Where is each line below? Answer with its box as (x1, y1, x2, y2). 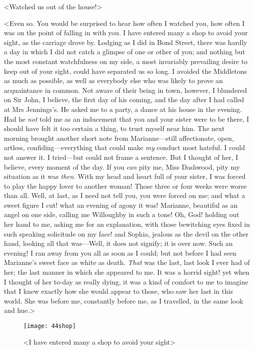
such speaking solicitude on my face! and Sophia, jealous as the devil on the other (4, 228, 249, 239)
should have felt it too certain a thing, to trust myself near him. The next (4, 123, 225, 133)
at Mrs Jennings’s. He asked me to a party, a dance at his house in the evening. (4, 104, 242, 114)
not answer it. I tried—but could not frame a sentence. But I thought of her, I (4, 152, 238, 162)
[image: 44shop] (23, 323, 76, 329)
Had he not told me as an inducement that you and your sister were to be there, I (4, 113, 249, 124)
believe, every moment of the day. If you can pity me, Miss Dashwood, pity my (4, 161, 240, 172)
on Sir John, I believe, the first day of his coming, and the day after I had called (4, 94, 244, 105)
